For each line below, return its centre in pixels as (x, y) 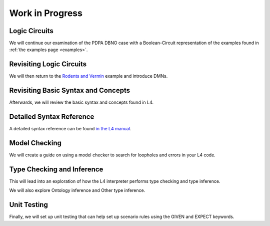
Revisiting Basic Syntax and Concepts (69, 90)
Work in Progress (46, 13)
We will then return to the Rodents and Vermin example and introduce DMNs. (88, 76)
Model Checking (35, 143)
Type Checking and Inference (56, 169)
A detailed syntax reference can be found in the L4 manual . (70, 129)
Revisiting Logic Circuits (48, 64)
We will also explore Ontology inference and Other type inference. (77, 190)
